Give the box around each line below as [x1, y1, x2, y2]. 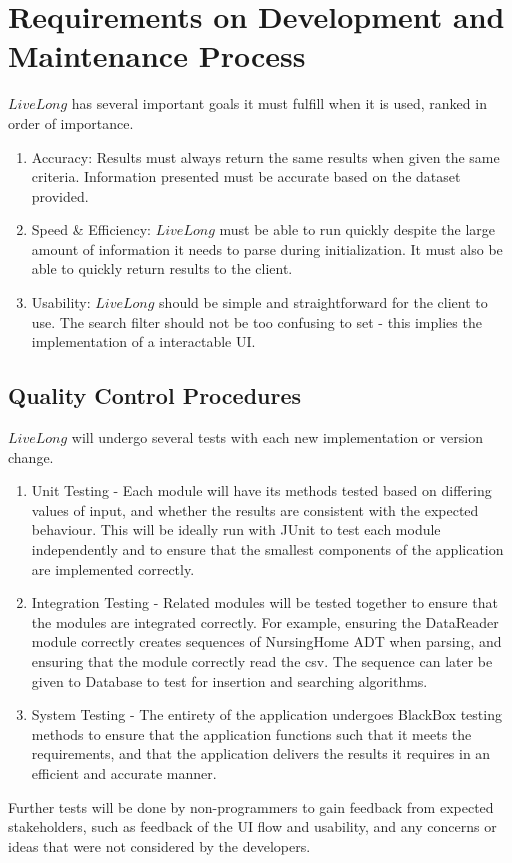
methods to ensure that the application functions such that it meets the [31, 723, 472, 744]
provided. [31, 185, 89, 206]
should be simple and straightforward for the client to [159, 292, 488, 313]
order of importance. [8, 112, 134, 133]
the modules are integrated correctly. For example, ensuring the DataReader [31, 611, 499, 632]
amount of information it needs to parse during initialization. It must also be [31, 238, 503, 259]
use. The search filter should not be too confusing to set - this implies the [31, 311, 482, 332]
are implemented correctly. [31, 558, 195, 579]
